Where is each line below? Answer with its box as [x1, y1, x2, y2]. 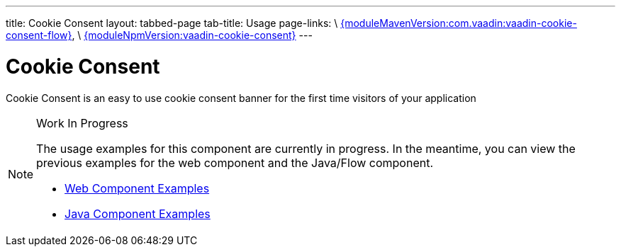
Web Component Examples [65, 181, 210, 195]
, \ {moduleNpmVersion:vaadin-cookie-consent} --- [72, 29, 313, 41]
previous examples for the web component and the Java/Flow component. [36, 155, 434, 170]
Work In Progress [36, 115, 128, 130]
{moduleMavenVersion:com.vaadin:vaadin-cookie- [340, 17, 577, 29]
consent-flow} [6, 29, 72, 41]
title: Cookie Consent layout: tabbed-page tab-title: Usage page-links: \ [6, 17, 338, 29]
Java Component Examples [65, 206, 211, 221]
